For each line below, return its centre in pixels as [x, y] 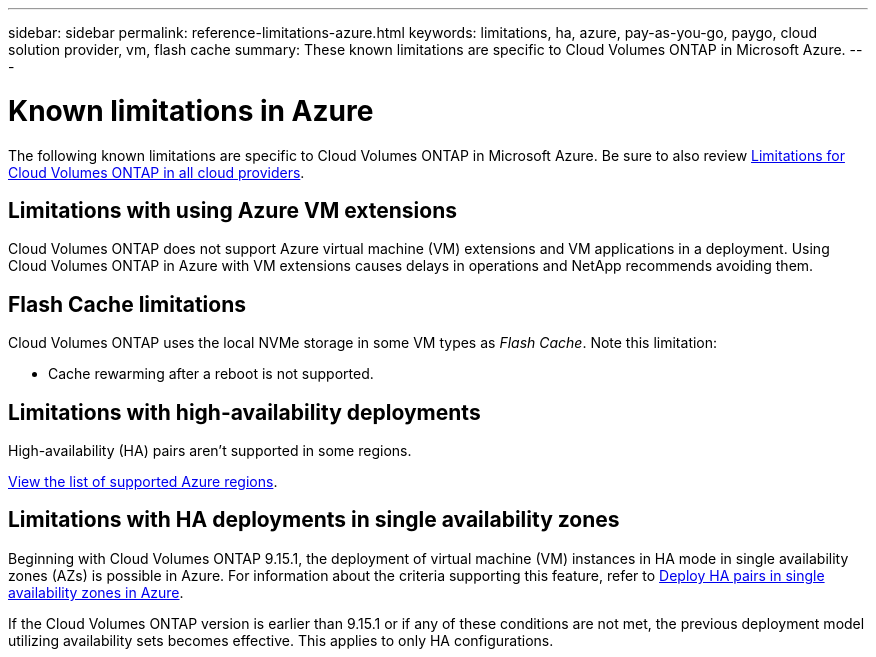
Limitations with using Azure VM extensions [232, 210]
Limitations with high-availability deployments [244, 412]
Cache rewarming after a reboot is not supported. [211, 374]
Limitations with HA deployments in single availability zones [314, 520]
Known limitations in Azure [191, 110]
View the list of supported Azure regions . [143, 482]
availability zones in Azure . [96, 592]
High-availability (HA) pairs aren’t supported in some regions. [210, 451]
